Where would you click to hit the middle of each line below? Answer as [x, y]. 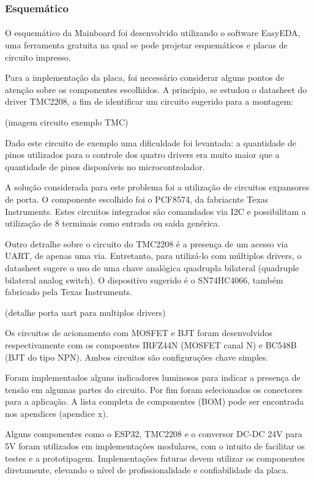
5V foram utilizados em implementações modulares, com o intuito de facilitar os [155, 446]
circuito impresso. [38, 57]
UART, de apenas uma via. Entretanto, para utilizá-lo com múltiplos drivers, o [153, 256]
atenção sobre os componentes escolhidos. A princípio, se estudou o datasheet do [156, 89]
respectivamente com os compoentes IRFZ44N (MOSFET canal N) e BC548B [151, 344]
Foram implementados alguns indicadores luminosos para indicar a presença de [153, 377]
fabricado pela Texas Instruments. [69, 292]
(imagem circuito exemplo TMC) [67, 122]
